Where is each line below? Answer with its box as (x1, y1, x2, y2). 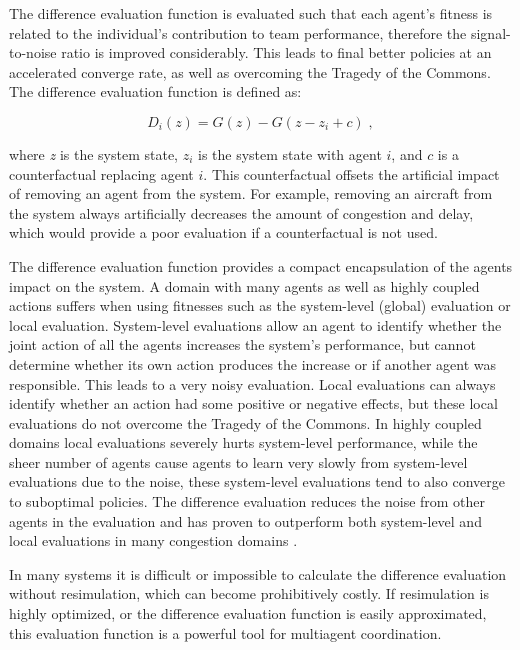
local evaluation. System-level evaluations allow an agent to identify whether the (9, 314, 502, 335)
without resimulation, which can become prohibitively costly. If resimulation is (9, 583, 489, 604)
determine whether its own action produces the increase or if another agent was (9, 353, 497, 374)
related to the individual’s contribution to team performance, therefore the (9, 22, 467, 43)
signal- (470, 22, 511, 43)
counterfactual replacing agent (9, 163, 194, 184)
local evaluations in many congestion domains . (9, 530, 298, 551)
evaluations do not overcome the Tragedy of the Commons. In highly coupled (9, 412, 482, 433)
